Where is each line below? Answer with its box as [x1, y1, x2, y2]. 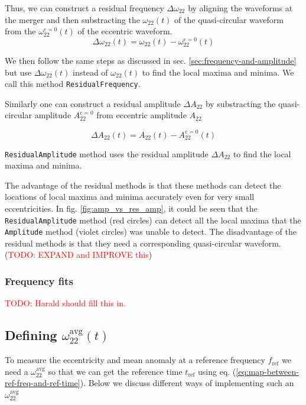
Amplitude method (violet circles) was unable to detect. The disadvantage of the [5, 225, 297, 238]
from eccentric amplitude [96, 109, 187, 121]
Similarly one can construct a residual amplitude [5, 97, 181, 109]
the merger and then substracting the [5, 13, 140, 25]
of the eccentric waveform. [77, 25, 172, 37]
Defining [5, 326, 57, 344]
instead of [73, 66, 108, 78]
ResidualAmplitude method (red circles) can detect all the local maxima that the [5, 213, 301, 226]
